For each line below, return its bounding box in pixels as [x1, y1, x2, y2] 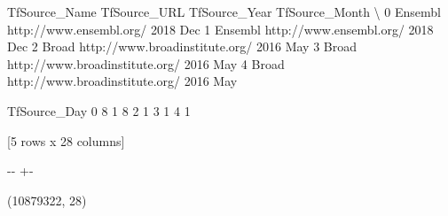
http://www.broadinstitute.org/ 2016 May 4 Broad [7, 54, 285, 73]
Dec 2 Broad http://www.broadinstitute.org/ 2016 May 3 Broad [7, 37, 358, 56]
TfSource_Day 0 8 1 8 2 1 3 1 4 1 [7, 101, 191, 120]
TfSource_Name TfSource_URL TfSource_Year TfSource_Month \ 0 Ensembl [7, 3, 441, 20]
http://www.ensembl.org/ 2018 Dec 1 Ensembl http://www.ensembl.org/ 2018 [7, 19, 434, 38]
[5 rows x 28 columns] [7, 131, 125, 150]
